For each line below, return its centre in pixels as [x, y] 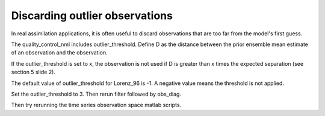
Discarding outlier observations [92, 16]
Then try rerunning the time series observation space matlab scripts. [96, 105]
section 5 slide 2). [33, 72]
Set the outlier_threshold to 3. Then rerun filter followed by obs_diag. [96, 94]
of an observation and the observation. [59, 53]
